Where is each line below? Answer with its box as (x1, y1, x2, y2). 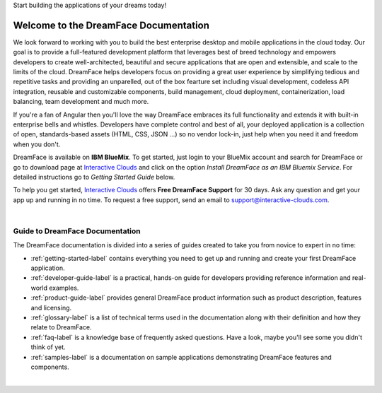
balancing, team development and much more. (13, 98, 149, 106)
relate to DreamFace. (30, 323, 92, 332)
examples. (48, 283, 79, 292)
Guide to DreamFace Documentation (13, 226, 141, 236)
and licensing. (30, 303, 72, 312)
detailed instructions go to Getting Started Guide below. (13, 172, 175, 181)
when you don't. (13, 140, 61, 148)
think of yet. (30, 343, 66, 351)
